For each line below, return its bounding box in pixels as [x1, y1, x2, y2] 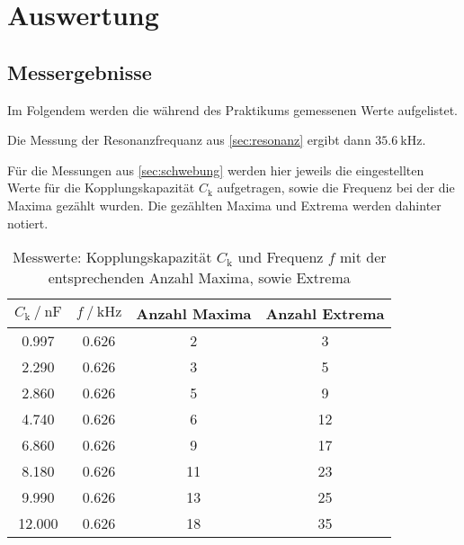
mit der [339, 246, 387, 268]
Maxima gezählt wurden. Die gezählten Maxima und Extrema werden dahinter [7, 195, 442, 214]
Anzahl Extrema [265, 303, 385, 325]
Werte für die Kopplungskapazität [7, 178, 195, 197]
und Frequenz [237, 246, 324, 268]
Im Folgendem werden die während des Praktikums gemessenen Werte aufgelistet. [7, 100, 459, 119]
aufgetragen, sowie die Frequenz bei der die [217, 178, 455, 197]
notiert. [7, 213, 49, 232]
